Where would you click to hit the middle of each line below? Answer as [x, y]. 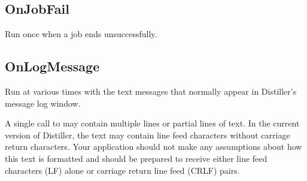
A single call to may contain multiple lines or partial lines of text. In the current [152, 123]
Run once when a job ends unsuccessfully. [81, 34]
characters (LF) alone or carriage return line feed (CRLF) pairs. [122, 170]
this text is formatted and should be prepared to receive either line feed [136, 158]
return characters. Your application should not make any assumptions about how [153, 147]
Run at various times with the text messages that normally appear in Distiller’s [151, 91]
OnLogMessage [52, 66]
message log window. [43, 103]
